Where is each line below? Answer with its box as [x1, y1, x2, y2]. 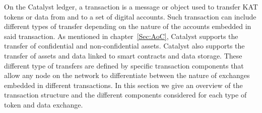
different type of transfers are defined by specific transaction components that [4, 60, 244, 70]
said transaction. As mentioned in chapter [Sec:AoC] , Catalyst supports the [4, 30, 238, 41]
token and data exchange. [4, 99, 83, 109]
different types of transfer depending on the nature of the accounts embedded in [4, 21, 251, 31]
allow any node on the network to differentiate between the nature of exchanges [4, 70, 250, 80]
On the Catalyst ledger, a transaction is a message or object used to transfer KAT [4, 1, 258, 11]
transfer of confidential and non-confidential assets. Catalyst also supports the [4, 40, 245, 51]
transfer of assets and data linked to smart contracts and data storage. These [4, 50, 242, 60]
